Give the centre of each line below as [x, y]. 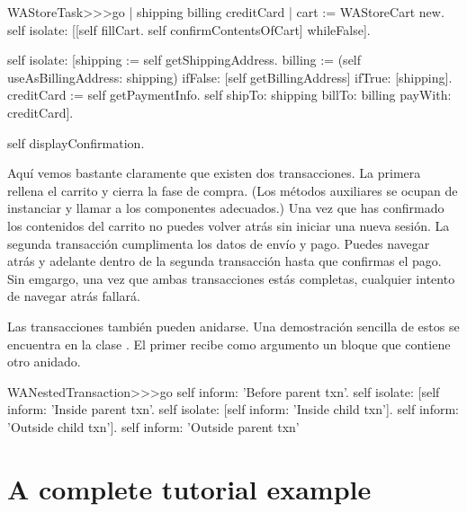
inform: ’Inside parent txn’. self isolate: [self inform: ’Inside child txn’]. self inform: [233, 409]
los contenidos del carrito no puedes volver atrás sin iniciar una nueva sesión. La [229, 225]
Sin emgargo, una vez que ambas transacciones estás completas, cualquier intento [231, 278]
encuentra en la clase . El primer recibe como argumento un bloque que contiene [229, 344]
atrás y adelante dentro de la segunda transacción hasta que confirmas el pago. [225, 261]
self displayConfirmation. [76, 142]
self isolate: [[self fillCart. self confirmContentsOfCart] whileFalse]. [189, 29]
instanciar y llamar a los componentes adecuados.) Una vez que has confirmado [226, 208]
